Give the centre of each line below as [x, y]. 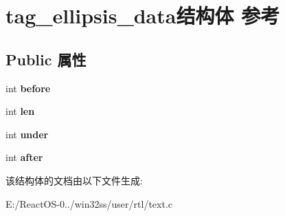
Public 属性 [46, 59]
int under [27, 134]
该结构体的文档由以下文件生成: [74, 180]
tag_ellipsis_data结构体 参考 [143, 15]
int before [28, 88]
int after [24, 157]
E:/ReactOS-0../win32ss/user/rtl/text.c [89, 203]
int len [20, 111]
